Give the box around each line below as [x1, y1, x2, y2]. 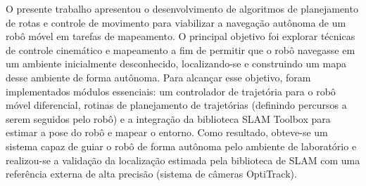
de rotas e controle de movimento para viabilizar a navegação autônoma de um [6, 15, 346, 29]
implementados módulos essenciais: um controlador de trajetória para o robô [6, 84, 336, 98]
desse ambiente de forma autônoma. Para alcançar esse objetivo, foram [6, 69, 311, 84]
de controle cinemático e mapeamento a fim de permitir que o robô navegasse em [6, 42, 355, 57]
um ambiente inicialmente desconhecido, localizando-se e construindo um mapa [6, 56, 347, 71]
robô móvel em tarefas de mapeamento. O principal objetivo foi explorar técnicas [6, 29, 355, 44]
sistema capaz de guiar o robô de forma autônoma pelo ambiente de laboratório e [6, 138, 357, 153]
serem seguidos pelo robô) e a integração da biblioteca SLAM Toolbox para [6, 111, 331, 126]
